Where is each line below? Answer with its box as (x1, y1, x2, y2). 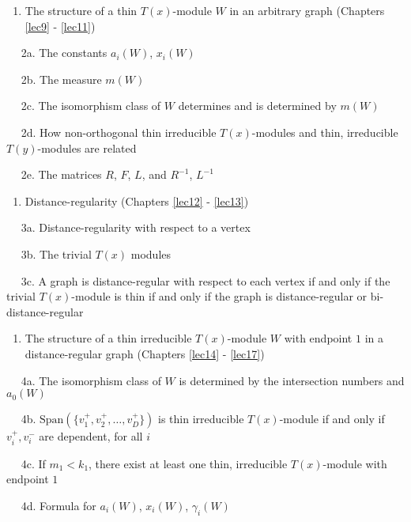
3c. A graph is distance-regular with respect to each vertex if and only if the (21, 272, 390, 289)
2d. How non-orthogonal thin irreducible (21, 123, 217, 140)
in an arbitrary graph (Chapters (229, 2, 385, 18)
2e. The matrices (21, 166, 102, 183)
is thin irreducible (158, 410, 244, 427)
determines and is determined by (178, 97, 337, 114)
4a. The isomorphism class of (21, 372, 161, 388)
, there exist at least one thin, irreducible (89, 455, 288, 471)
